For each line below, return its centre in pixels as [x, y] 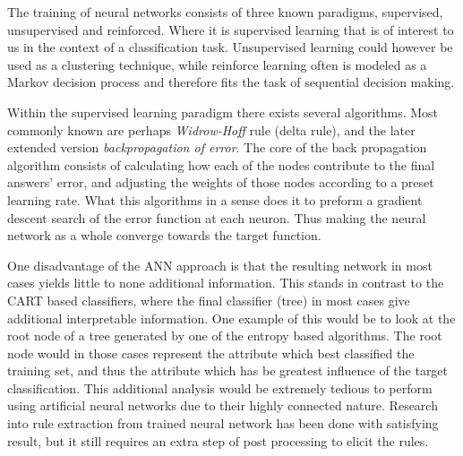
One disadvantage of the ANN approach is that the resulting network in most [220, 265]
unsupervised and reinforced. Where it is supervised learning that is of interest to [231, 29]
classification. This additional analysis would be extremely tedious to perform [220, 387]
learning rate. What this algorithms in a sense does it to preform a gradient [215, 199]
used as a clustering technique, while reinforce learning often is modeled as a [217, 64]
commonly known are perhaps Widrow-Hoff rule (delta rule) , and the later [211, 129]
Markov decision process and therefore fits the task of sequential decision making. [231, 82]
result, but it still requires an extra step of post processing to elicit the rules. [218, 440]
